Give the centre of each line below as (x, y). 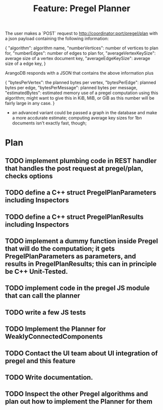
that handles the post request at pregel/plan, (74, 168)
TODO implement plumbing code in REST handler (81, 161)
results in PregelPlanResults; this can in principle (81, 264)
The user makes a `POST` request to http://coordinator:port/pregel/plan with (81, 33)
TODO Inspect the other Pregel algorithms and (77, 394)
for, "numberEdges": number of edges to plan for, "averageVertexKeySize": (80, 53)
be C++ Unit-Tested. (36, 271)
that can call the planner (43, 296)
